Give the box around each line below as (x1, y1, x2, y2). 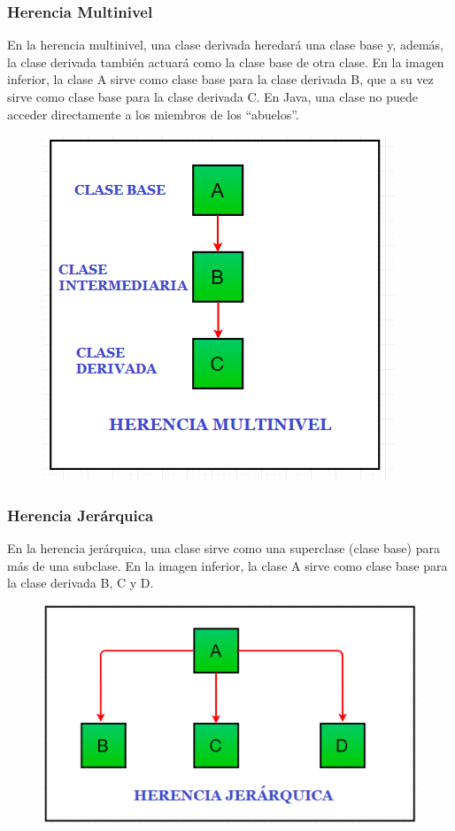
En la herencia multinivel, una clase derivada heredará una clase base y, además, (7, 35, 443, 54)
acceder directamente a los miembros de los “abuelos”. (7, 104, 299, 123)
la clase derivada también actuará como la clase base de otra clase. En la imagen (7, 52, 444, 71)
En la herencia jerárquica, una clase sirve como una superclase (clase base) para (7, 539, 440, 557)
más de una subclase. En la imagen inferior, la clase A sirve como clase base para (7, 556, 448, 574)
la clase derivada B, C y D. (7, 573, 154, 592)
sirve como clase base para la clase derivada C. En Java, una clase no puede (7, 88, 418, 105)
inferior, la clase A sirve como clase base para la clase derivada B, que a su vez (7, 70, 434, 88)
